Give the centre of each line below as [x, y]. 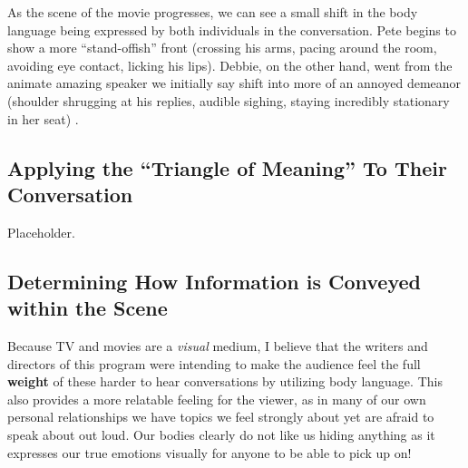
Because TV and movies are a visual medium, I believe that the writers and [218, 345]
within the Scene [88, 308]
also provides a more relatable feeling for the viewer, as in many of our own [217, 399]
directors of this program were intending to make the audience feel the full [214, 363]
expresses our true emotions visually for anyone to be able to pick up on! [210, 452]
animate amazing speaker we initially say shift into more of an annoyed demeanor [234, 83]
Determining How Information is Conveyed [214, 281]
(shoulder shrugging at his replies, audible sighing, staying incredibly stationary [229, 100]
